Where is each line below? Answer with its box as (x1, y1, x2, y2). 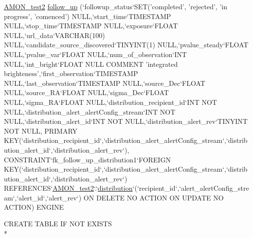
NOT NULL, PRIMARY (4, 125, 78, 136)
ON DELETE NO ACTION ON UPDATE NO (83, 192, 224, 202)
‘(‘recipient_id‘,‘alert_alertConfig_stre (132, 183, 249, 193)
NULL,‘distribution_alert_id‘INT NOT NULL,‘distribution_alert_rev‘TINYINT (4, 116, 248, 126)
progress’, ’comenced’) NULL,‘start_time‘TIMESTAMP (4, 11, 171, 21)
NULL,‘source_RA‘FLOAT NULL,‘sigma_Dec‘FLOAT (4, 87, 169, 98)
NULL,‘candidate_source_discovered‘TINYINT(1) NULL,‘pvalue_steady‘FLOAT (4, 40, 249, 50)
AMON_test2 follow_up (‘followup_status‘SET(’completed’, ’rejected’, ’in (4, 1, 228, 11)
